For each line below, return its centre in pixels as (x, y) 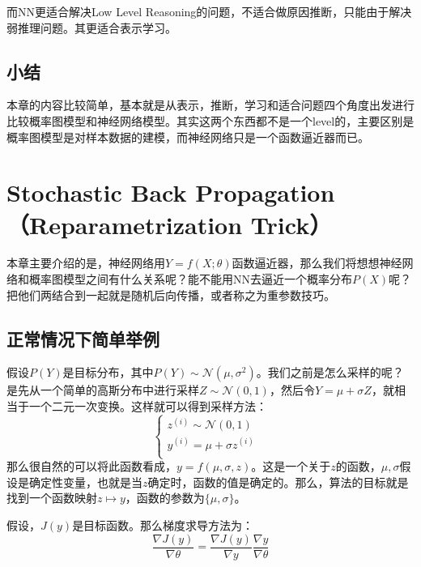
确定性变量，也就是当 (85, 482)
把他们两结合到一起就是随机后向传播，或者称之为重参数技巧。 (171, 294)
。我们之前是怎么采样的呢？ (330, 372)
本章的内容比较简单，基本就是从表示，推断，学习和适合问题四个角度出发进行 (210, 105)
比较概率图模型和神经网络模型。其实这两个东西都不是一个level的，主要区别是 (210, 120)
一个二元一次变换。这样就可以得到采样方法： (148, 406)
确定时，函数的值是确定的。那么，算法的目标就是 (278, 482)
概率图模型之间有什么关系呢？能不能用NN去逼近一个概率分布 (190, 279)
